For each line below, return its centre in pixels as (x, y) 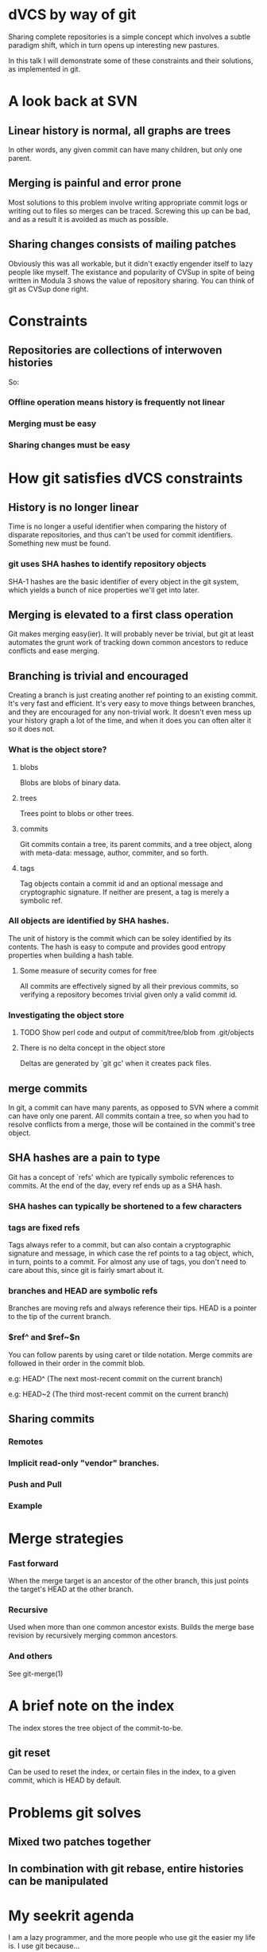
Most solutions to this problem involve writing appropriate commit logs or (128, 202)
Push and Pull (35, 1484)
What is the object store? (58, 750)
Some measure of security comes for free (88, 970)
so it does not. (32, 729)
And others (31, 1656)
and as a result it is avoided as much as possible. (88, 219)
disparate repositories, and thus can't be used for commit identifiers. (120, 535)
